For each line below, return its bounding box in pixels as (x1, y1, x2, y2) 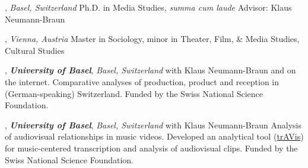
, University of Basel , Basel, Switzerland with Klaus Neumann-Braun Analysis (5, 118, 301, 131)
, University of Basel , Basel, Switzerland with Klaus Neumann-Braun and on (5, 64, 296, 76)
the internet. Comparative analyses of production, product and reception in (5, 75, 280, 88)
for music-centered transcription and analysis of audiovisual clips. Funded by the (5, 141, 298, 154)
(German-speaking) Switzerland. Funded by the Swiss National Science (5, 87, 263, 99)
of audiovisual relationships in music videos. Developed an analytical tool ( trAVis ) (5, 130, 304, 143)
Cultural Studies (5, 44, 65, 56)
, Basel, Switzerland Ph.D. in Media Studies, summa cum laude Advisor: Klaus (5, 1, 292, 13)
